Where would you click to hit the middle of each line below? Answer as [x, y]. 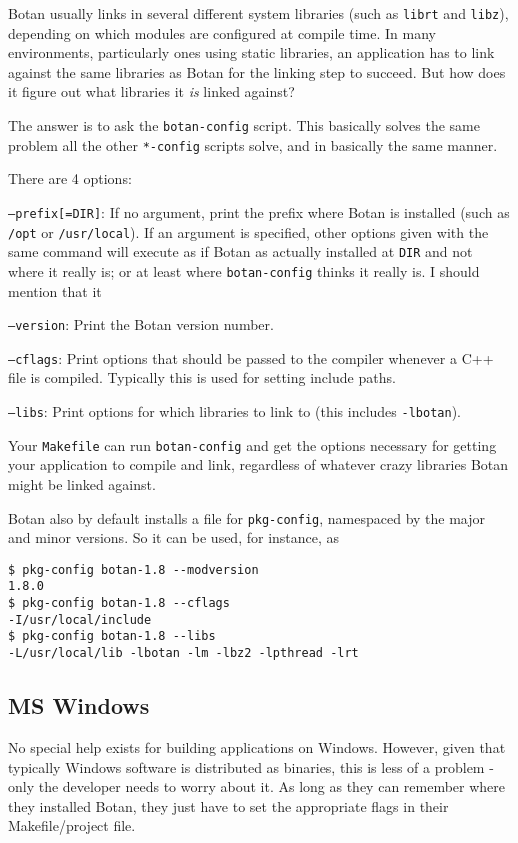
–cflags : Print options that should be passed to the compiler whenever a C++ [251, 357]
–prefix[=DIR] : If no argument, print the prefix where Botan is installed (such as [259, 211]
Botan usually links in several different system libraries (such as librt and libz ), [258, 13]
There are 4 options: [70, 178]
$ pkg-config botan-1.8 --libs [112, 636]
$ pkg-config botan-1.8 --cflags [119, 603]
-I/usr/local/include [80, 619]
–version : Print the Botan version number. [141, 324]
